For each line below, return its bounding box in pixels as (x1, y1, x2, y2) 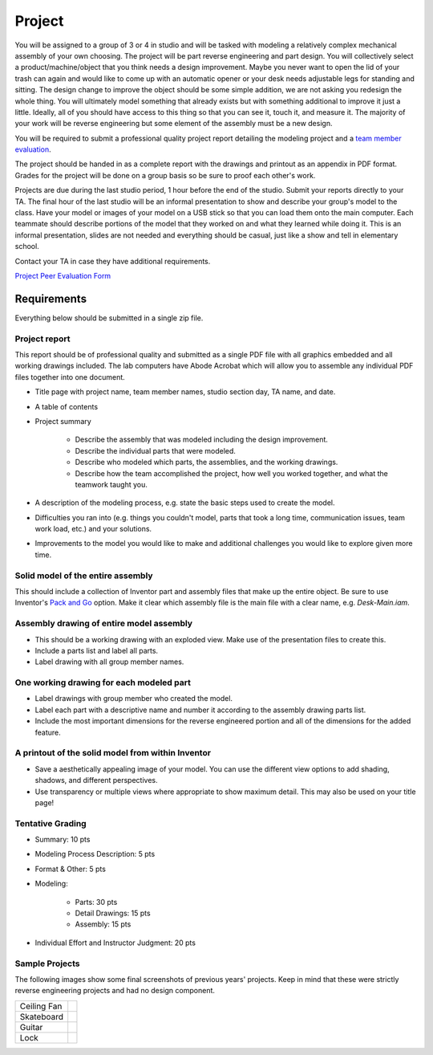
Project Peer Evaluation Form (14, 271, 111, 280)
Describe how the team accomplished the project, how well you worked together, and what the (75, 468, 388, 478)
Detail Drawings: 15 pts (75, 908, 152, 919)
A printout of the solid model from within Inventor (14, 747, 212, 759)
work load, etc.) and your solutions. (34, 524, 152, 534)
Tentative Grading (14, 817, 87, 829)
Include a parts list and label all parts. (34, 646, 159, 655)
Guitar (19, 1021, 43, 1033)
